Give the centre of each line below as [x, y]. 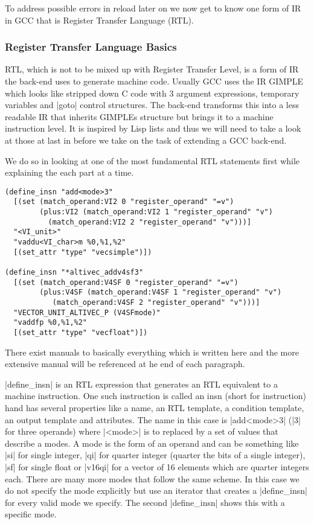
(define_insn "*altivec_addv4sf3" [74, 272]
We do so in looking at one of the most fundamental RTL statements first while [152, 160]
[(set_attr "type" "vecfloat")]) [81, 332]
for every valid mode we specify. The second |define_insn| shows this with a [145, 502]
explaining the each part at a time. [69, 172]
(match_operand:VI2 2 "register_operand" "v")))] [150, 222]
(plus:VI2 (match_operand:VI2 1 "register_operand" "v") [156, 212]
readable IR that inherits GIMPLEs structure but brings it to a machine [139, 116]
